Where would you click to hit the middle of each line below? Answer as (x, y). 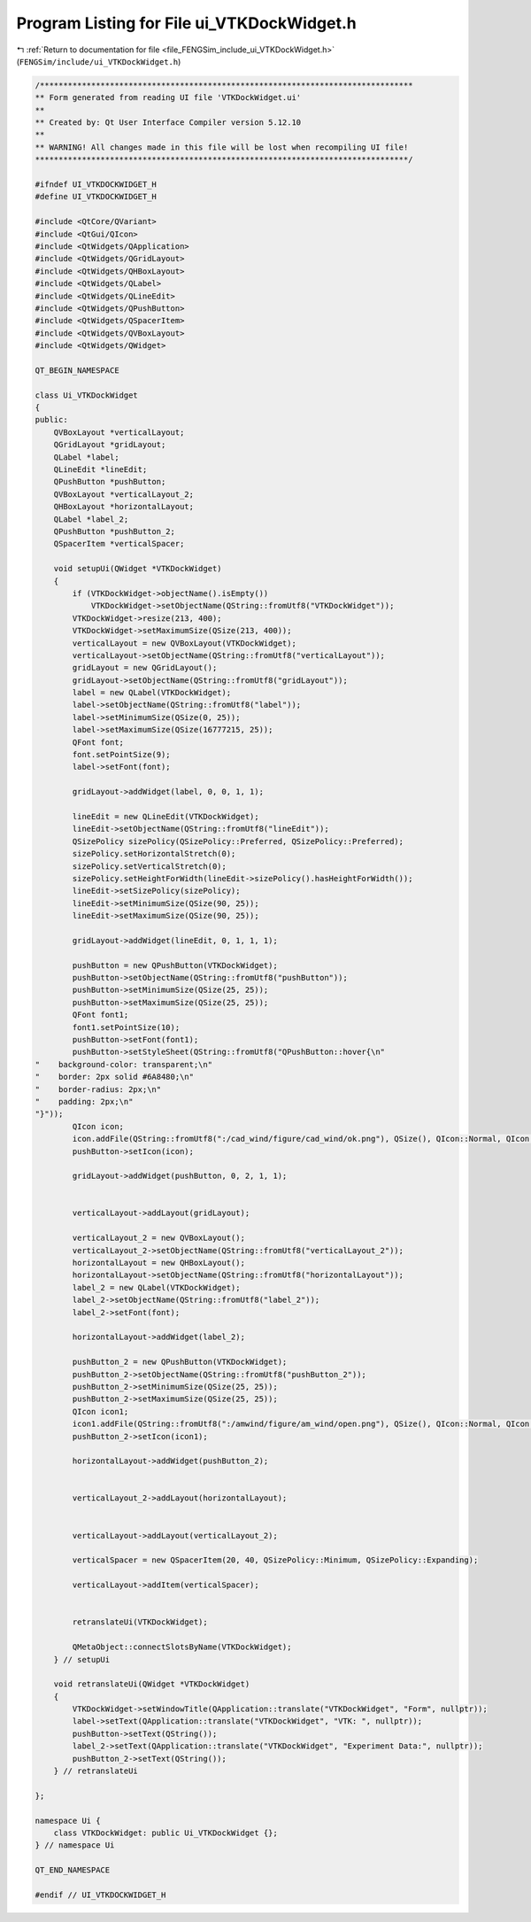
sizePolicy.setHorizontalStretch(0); (154, 854)
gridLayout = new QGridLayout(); (145, 668)
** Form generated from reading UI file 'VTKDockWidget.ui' (168, 98)
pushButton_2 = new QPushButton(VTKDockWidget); (180, 1362)
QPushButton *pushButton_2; (115, 531)
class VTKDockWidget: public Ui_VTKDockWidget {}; (165, 1833)
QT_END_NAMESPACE (73, 1870)
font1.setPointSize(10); (126, 1027)
